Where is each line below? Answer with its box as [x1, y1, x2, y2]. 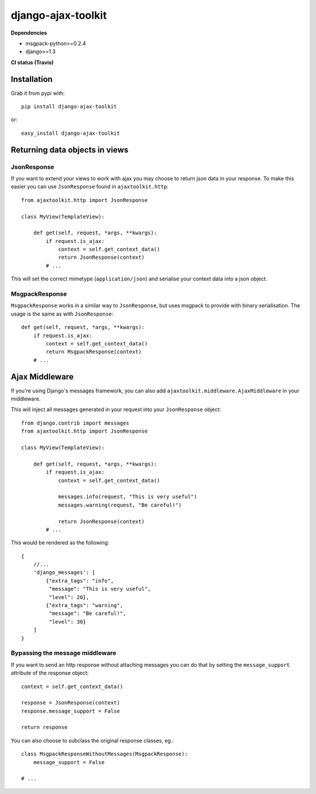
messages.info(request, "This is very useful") [58, 494, 197, 500]
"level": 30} [49, 618, 87, 625]
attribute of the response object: [11, 669, 89, 676]
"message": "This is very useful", [49, 586, 152, 593]
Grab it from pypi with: [11, 90, 65, 97]
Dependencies [11, 29, 47, 36]
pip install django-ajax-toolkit [21, 103, 117, 110]
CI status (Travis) [11, 59, 54, 66]
